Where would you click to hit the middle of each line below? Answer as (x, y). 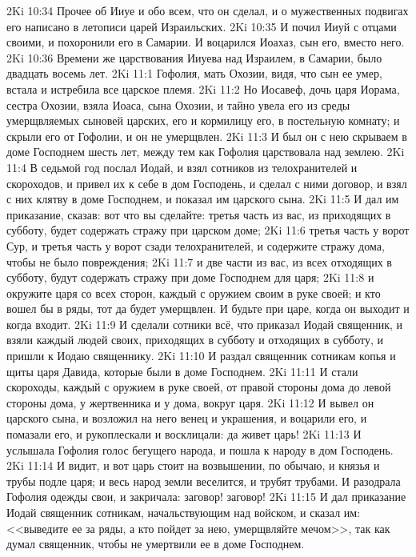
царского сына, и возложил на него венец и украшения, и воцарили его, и (187, 418)
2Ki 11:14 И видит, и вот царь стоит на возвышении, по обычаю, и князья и (193, 465)
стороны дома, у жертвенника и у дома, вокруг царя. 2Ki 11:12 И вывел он (190, 402)
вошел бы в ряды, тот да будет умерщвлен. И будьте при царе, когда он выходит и (208, 309)
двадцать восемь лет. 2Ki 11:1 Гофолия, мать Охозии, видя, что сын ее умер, (194, 73)
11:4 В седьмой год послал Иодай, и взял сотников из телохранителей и (182, 167)
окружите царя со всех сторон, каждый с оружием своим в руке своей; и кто (194, 293)
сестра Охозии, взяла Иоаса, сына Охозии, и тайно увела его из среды (178, 104)
